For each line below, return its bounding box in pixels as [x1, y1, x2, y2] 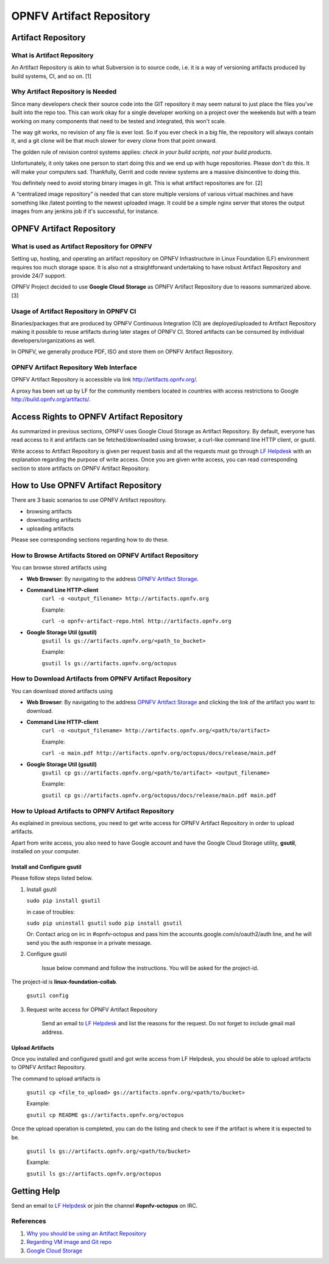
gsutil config [26, 992, 69, 999]
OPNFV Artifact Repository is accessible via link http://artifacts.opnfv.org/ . [11, 376, 198, 383]
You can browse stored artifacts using [11, 564, 107, 571]
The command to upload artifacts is [11, 1075, 101, 1082]
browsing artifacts [26, 507, 73, 515]
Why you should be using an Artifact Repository [26, 1230, 147, 1237]
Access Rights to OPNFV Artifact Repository [11, 411, 183, 422]
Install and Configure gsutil [11, 864, 82, 871]
